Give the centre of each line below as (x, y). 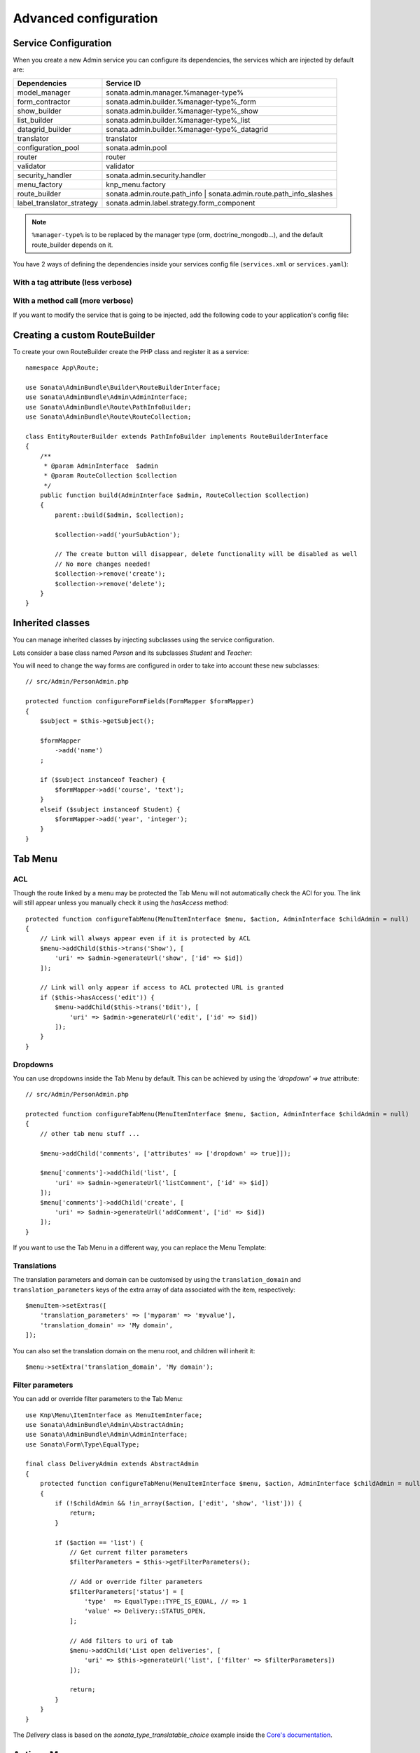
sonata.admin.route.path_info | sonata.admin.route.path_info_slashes (219, 194)
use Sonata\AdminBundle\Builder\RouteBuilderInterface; (123, 387)
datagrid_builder (44, 129)
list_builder (35, 120)
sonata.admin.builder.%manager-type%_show (182, 111)
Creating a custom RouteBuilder (84, 335)
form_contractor (44, 102)
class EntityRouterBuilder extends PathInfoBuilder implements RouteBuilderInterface (177, 436)
